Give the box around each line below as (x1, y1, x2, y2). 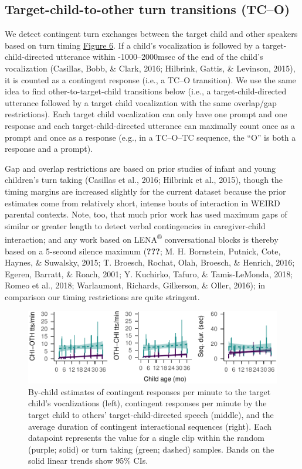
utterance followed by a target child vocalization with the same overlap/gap (5, 96, 277, 108)
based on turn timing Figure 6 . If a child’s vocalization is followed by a (5, 39, 260, 51)
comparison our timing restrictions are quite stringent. (5, 290, 200, 303)
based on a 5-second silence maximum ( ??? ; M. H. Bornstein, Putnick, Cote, (5, 244, 281, 257)
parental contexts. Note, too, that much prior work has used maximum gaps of (5, 208, 287, 220)
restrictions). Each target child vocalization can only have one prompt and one (5, 108, 287, 120)
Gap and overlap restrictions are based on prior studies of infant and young (5, 162, 276, 174)
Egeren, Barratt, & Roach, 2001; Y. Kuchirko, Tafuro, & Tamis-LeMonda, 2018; (5, 267, 293, 280)
